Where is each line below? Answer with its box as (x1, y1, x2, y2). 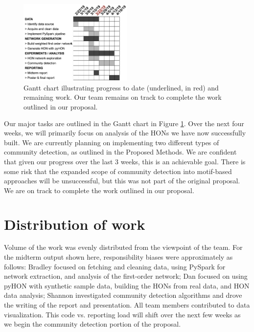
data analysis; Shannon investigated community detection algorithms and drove (4, 290, 242, 300)
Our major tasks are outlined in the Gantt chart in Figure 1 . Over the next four (4, 118, 244, 128)
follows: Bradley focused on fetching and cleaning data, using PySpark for (4, 261, 226, 271)
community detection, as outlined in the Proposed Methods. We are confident (4, 147, 237, 157)
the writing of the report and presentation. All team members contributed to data (4, 300, 250, 310)
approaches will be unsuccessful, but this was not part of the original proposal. (4, 176, 240, 186)
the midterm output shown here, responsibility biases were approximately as (4, 252, 233, 262)
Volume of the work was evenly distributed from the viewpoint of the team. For (4, 242, 243, 252)
